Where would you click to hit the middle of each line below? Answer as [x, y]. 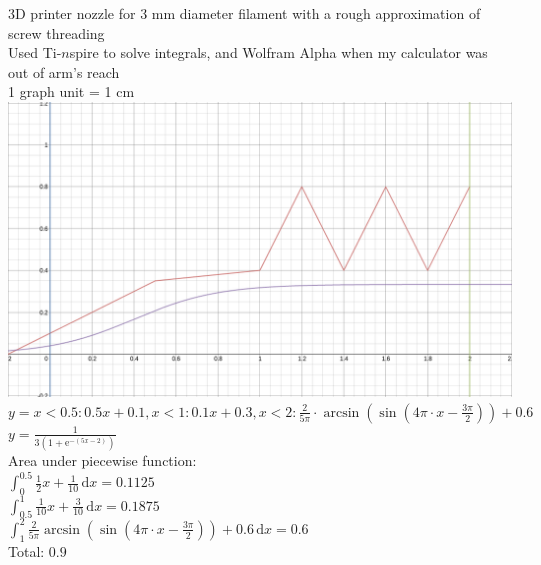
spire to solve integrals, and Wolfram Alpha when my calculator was [278, 52]
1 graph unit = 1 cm [71, 91]
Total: [26, 550]
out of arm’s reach [64, 71]
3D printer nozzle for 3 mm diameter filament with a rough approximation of [244, 13]
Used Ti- [35, 52]
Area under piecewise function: [102, 460]
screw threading [56, 32]
